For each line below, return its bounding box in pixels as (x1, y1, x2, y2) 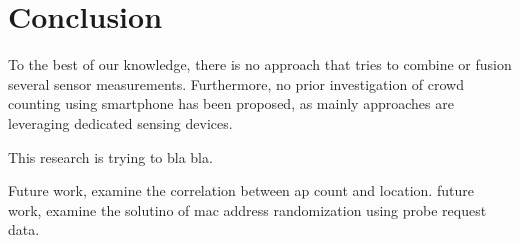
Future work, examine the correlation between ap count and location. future (8, 180, 474, 201)
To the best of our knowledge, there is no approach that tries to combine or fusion (8, 54, 512, 75)
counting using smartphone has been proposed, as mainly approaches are (8, 93, 454, 114)
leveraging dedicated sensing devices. (8, 112, 233, 133)
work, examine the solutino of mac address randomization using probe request (8, 199, 487, 220)
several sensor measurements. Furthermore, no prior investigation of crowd (8, 73, 464, 94)
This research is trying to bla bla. (8, 146, 213, 167)
